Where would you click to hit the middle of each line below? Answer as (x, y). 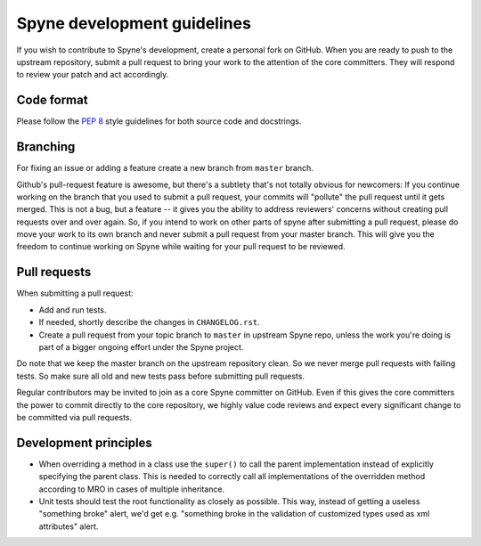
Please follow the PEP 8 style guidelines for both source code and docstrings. (159, 121)
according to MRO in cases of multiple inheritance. (132, 489)
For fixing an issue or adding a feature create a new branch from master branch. (165, 168)
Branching (46, 147)
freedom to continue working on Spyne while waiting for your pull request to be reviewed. (181, 247)
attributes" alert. (69, 526)
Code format (52, 100)
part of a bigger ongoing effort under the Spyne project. (141, 346)
